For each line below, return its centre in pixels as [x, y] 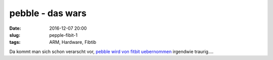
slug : [15, 35]
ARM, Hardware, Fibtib [73, 42]
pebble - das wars [48, 13]
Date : [15, 28]
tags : [15, 42]
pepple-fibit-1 [63, 35]
